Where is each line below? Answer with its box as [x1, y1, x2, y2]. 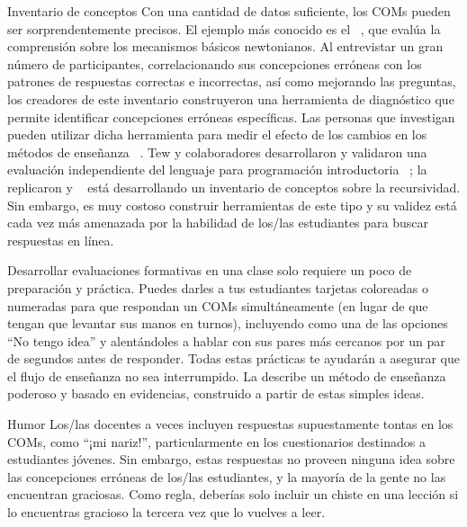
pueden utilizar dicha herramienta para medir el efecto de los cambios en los [7, 125, 427, 144]
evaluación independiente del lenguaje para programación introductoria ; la [7, 160, 427, 179]
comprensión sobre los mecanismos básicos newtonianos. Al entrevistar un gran [7, 37, 444, 56]
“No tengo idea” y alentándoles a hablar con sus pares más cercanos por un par [7, 331, 445, 350]
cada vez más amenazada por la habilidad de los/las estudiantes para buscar [7, 213, 429, 232]
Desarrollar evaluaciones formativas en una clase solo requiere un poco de [7, 261, 412, 280]
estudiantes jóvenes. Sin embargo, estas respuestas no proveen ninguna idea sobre [7, 450, 455, 469]
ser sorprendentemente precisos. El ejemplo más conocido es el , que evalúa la [7, 19, 441, 38]
